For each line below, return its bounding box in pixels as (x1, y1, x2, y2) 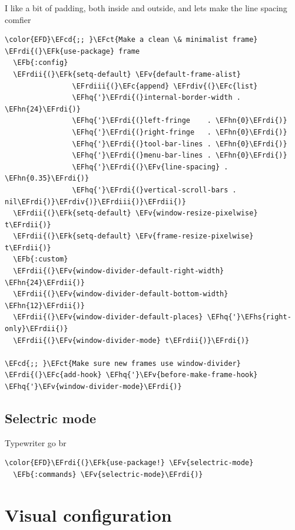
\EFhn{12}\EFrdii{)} (5, 301, 85, 310)
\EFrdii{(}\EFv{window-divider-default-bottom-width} (13, 290, 228, 299)
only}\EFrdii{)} (5, 325, 68, 333)
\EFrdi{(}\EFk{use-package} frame (5, 47, 140, 55)
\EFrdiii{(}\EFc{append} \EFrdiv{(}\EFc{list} (72, 81, 258, 90)
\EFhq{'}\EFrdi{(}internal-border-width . (72, 93, 241, 102)
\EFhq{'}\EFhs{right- (207, 313, 291, 322)
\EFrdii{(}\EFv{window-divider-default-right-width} (13, 267, 224, 276)
